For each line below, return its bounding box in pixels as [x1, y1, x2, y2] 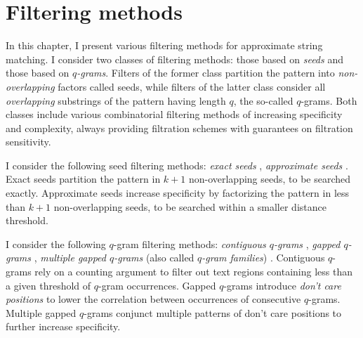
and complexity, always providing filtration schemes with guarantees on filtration [6, 120, 353, 135]
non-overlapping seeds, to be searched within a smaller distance [53, 199, 326, 214]
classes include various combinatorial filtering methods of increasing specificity [6, 107, 343, 122]
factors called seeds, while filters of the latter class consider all [58, 79, 326, 93]
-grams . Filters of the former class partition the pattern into [77, 65, 335, 80]
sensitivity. [6, 134, 51, 149]
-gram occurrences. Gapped [98, 278, 216, 292]
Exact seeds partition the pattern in [6, 171, 161, 186]
